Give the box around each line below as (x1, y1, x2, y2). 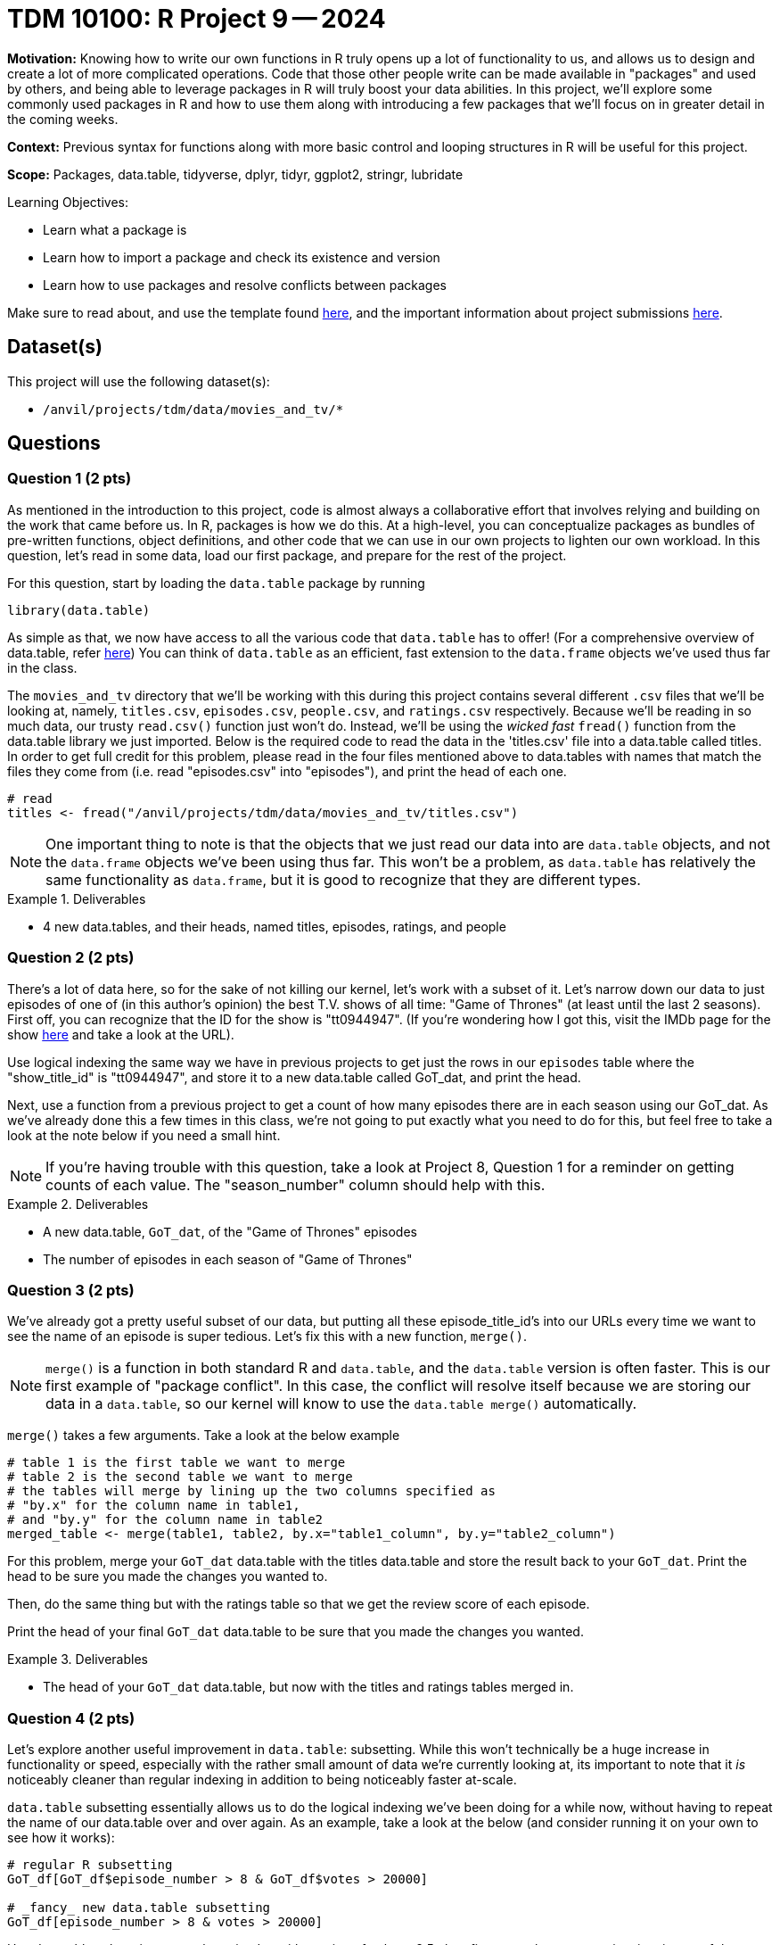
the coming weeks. (7, 111, 119, 127)
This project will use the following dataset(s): (7, 373, 270, 389)
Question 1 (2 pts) (7, 469, 132, 488)
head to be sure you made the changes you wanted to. (7, 1568, 328, 1585)
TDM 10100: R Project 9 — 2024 (7, 4, 386, 34)
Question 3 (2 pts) (7, 1280, 135, 1299)
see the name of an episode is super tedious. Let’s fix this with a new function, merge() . (7, 1328, 527, 1345)
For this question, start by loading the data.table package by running (7, 575, 425, 591)
